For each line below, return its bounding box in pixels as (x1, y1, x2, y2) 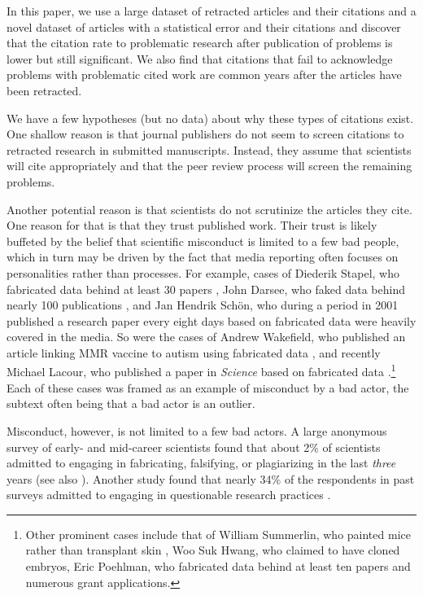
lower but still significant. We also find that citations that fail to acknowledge (7, 50, 393, 67)
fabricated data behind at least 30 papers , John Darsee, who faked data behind (7, 280, 406, 297)
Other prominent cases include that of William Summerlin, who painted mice (25, 525, 411, 542)
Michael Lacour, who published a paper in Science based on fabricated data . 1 (7, 361, 396, 380)
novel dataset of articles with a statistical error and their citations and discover (7, 18, 401, 35)
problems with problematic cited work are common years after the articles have (7, 66, 402, 83)
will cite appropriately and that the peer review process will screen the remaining (7, 157, 412, 174)
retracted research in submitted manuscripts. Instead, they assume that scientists (7, 141, 412, 158)
